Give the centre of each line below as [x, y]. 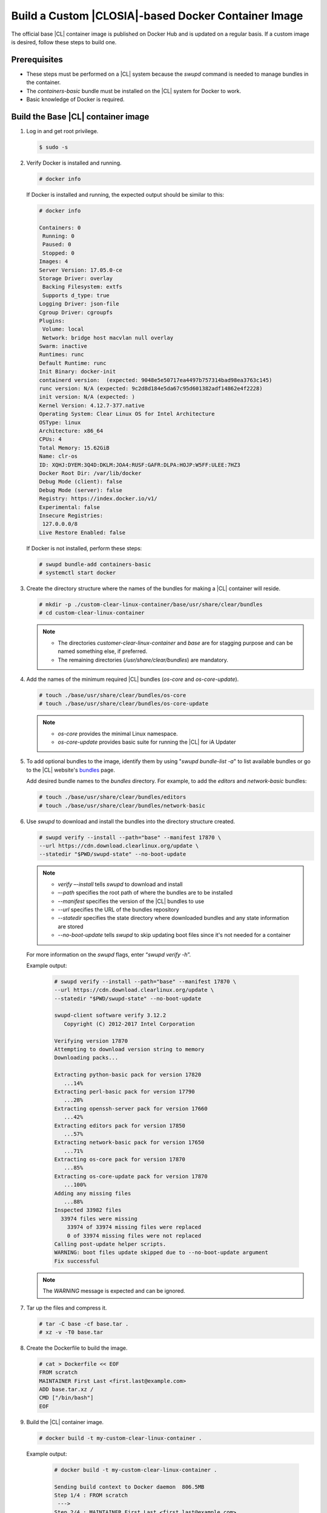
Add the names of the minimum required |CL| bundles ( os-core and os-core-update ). [133, 679]
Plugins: [52, 320]
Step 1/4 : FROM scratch [91, 1495]
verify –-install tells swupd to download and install [120, 884]
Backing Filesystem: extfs [82, 287]
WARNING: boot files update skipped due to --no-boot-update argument [161, 1252]
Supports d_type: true [76, 295]
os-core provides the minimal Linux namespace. [118, 734]
